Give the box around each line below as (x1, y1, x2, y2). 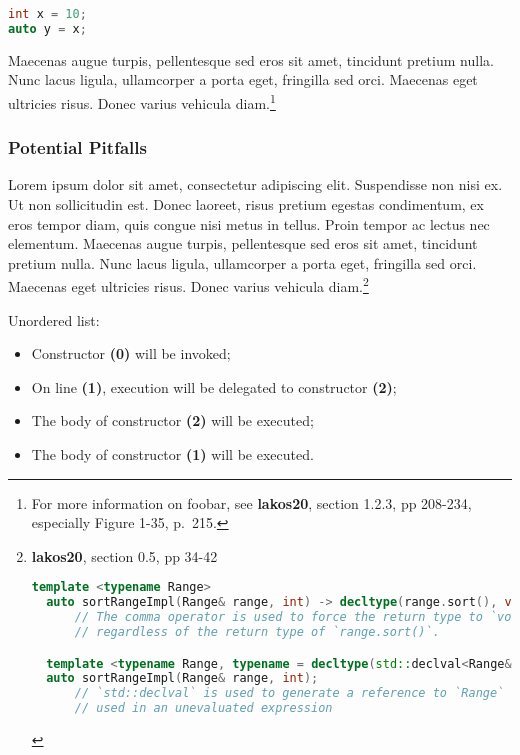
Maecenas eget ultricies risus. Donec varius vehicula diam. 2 (8, 273, 369, 297)
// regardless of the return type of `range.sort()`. (74, 625, 440, 639)
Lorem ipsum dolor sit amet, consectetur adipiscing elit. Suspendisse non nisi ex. (8, 174, 503, 195)
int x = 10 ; (8, 7, 87, 21)
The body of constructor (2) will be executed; (31, 410, 314, 431)
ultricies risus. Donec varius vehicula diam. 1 (8, 89, 276, 113)
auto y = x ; (8, 21, 87, 36)
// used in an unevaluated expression (74, 701, 333, 716)
